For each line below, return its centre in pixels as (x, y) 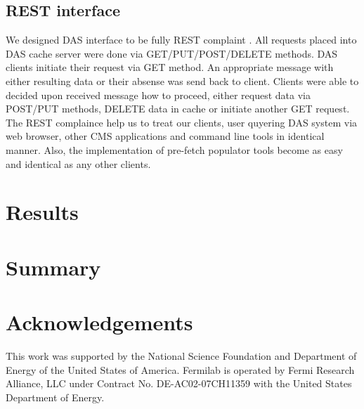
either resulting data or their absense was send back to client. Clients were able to (182, 80)
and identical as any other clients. (78, 163)
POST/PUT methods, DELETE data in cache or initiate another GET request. (178, 109)
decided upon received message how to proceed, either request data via (158, 95)
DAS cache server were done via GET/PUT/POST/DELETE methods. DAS (172, 53)
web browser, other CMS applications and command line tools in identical (165, 136)
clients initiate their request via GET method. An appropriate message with (170, 67)
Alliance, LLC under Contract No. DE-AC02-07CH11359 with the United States (179, 383)
